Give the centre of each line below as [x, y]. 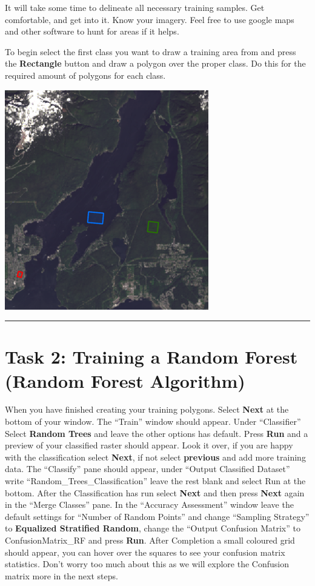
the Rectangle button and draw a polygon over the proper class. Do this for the [155, 63]
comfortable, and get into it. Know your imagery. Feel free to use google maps [150, 19]
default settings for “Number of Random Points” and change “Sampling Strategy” [157, 516]
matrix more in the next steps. [61, 575]
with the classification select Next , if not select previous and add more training [155, 457]
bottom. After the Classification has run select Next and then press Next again [155, 492]
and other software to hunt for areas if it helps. [92, 31]
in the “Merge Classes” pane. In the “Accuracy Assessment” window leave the [149, 504]
